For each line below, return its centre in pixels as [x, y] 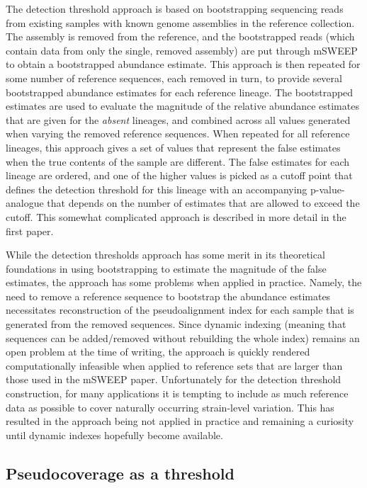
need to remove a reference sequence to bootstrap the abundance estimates [168, 296]
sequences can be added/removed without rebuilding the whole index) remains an [183, 337]
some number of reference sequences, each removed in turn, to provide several [174, 78]
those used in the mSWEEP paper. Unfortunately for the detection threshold [174, 379]
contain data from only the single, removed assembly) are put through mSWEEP [182, 50]
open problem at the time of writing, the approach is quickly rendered [158, 352]
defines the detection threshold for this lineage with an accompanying [157, 189]
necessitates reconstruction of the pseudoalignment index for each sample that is [180, 310]
